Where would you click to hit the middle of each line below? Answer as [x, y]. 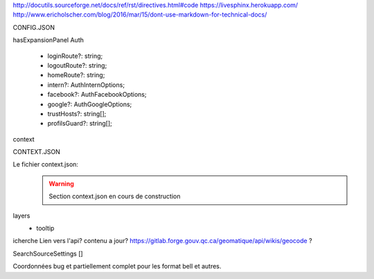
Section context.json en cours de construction [115, 196]
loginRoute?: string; [75, 56]
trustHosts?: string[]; [77, 113]
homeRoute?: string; [76, 75]
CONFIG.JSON [34, 27]
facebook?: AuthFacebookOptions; [97, 95]
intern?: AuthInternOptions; [86, 85]
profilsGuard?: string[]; [80, 124]
